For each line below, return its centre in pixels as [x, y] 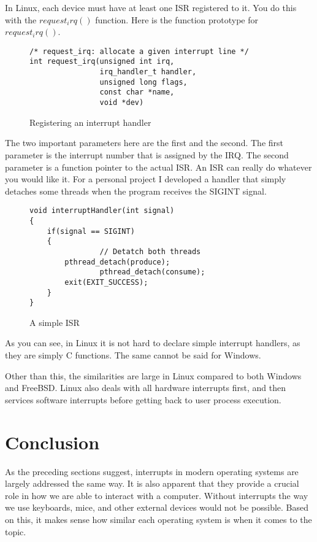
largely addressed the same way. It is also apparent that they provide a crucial [152, 483]
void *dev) [122, 103]
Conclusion [52, 442]
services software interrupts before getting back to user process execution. [143, 399]
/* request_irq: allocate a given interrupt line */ [139, 51]
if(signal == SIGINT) [91, 231]
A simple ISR [55, 322]
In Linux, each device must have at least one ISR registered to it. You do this [151, 7]
